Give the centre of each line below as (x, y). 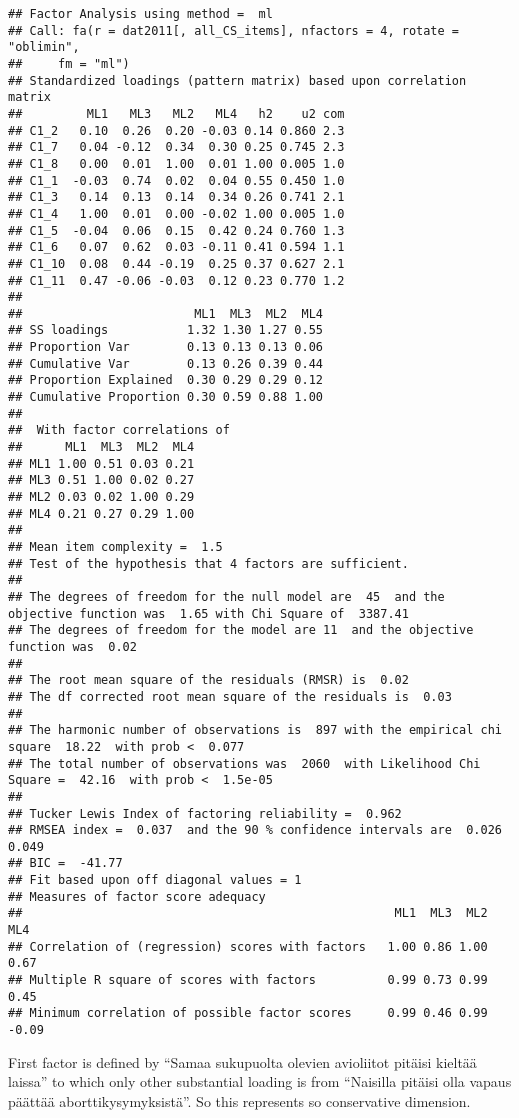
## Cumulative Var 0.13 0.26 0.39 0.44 (165, 363)
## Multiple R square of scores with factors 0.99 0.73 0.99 (248, 980)
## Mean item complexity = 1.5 (115, 547)
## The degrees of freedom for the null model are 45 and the (226, 596)
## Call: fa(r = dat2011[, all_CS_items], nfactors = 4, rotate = (234, 30)
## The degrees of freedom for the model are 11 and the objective (241, 630)
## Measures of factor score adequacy (137, 896)
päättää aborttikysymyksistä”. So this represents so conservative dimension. (239, 1100)
